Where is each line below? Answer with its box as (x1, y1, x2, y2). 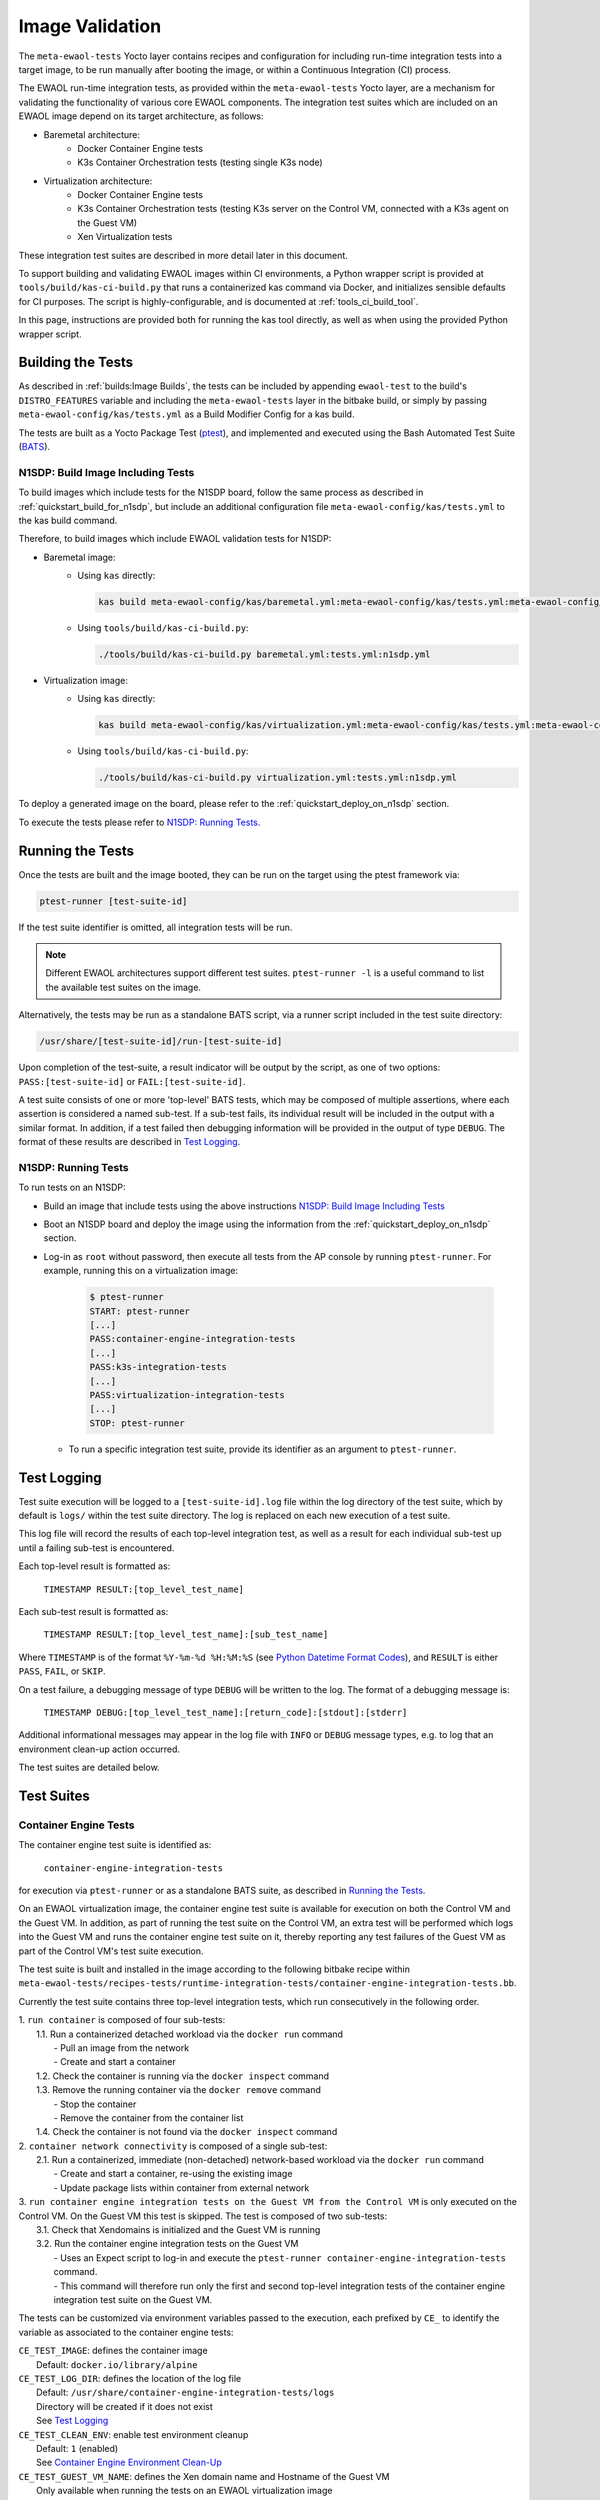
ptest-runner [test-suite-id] (39, 895, 188, 907)
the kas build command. (18, 514, 118, 526)
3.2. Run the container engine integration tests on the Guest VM (36, 2238, 299, 2250)
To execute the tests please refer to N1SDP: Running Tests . (18, 816, 261, 828)
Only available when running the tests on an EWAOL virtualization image (36, 2485, 333, 2497)
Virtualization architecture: (43, 175, 153, 187)
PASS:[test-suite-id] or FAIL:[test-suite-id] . (18, 1075, 246, 1087)
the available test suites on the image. (45, 981, 202, 993)
